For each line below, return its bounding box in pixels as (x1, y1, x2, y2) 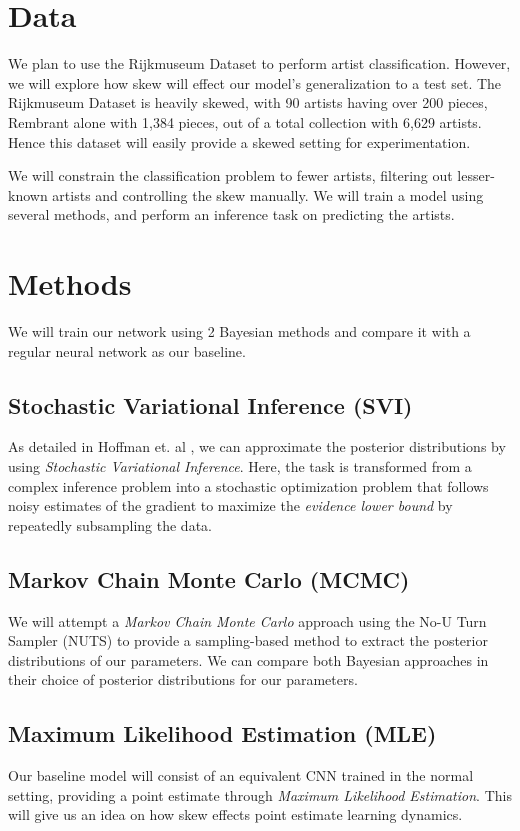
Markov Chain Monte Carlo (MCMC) (8, 563, 410, 594)
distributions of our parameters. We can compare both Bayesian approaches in (8, 649, 489, 670)
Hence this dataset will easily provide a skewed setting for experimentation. (8, 131, 471, 152)
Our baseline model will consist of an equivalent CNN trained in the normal (8, 765, 474, 786)
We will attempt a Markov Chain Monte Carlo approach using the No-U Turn (8, 610, 487, 631)
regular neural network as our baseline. (8, 340, 246, 361)
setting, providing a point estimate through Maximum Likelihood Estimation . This (8, 784, 512, 805)
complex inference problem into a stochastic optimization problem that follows (8, 475, 489, 496)
